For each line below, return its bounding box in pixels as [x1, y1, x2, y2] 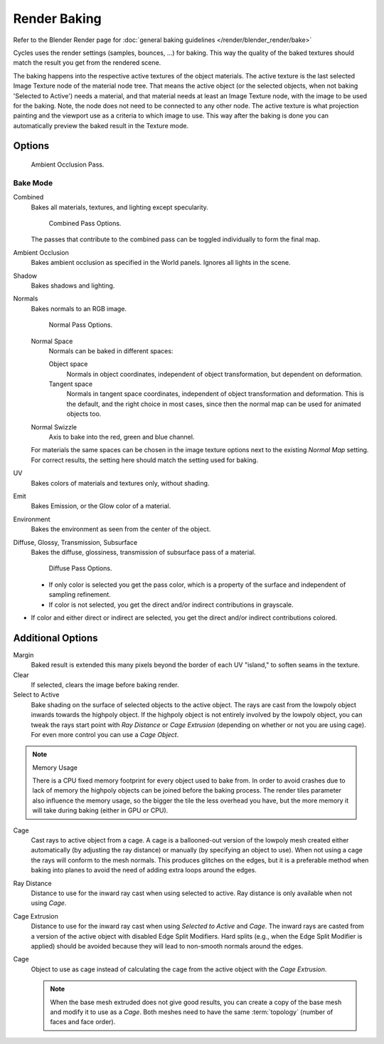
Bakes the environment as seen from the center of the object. [31, 525, 211, 533]
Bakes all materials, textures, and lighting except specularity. [31, 203, 209, 212]
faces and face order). [50, 1018, 116, 1026]
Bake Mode [13, 178, 53, 188]
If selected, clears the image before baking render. [31, 680, 179, 689]
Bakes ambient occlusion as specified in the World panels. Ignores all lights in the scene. [31, 259, 291, 267]
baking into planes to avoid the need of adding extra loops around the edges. [31, 866, 257, 875]
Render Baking [13, 11, 102, 26]
